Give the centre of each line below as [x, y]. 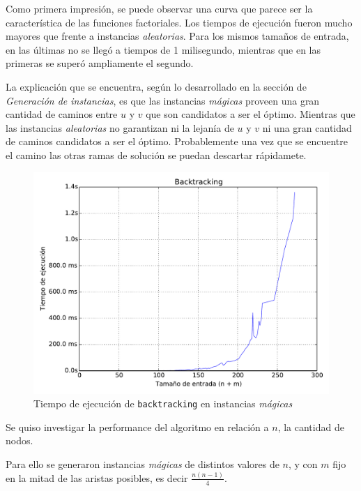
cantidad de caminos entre [62, 114]
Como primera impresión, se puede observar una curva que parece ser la [159, 8]
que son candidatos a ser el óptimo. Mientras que [251, 114]
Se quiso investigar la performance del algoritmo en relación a [137, 426]
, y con [303, 463]
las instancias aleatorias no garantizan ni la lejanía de [120, 127]
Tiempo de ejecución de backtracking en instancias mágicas [163, 403]
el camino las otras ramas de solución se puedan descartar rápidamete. [156, 154]
